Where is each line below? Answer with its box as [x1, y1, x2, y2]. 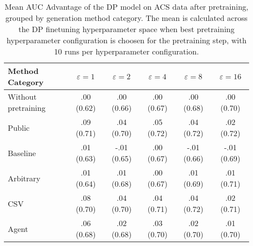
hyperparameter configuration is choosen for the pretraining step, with [6, 35, 247, 46]
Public [8, 122, 30, 133]
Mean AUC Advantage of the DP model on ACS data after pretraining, [4, 1, 249, 12]
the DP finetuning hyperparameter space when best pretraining [18, 23, 235, 35]
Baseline [8, 147, 36, 158]
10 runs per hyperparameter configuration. [54, 46, 199, 57]
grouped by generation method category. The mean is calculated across [5, 12, 248, 23]
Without [8, 91, 37, 102]
